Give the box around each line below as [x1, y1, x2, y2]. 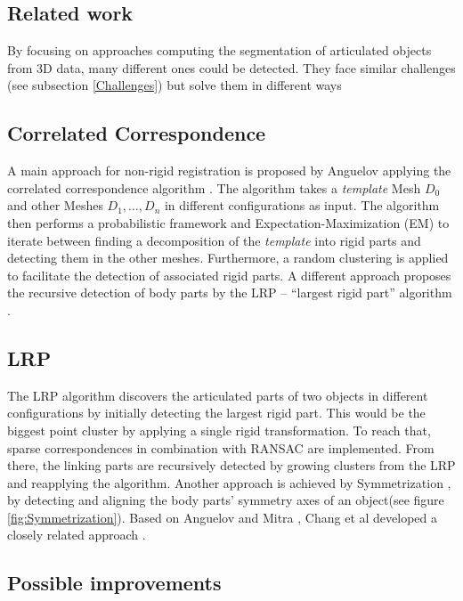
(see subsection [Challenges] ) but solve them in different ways [7, 76, 342, 94]
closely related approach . [7, 525, 146, 544]
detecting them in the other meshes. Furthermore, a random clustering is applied [7, 248, 449, 267]
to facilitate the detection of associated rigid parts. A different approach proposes [7, 265, 451, 284]
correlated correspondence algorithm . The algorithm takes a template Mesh [7, 178, 421, 197]
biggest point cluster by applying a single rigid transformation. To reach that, [7, 420, 431, 439]
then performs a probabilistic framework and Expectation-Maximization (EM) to [7, 213, 450, 231]
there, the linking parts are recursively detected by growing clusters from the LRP [7, 456, 456, 475]
